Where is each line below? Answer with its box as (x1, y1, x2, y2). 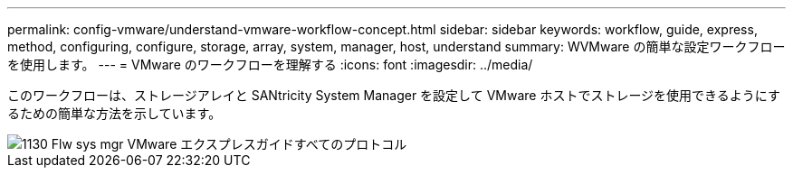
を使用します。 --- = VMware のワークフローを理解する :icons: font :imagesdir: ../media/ (7, 57, 533, 72)
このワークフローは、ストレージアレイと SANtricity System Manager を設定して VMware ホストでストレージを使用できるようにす (7, 87, 780, 103)
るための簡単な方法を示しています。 (7, 106, 222, 121)
